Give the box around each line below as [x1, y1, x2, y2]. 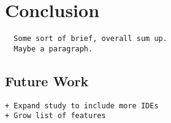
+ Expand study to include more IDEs [5, 101, 159, 110]
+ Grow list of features [5, 111, 106, 121]
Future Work [5, 71, 89, 90]
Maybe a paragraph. [13, 44, 93, 53]
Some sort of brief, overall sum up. [13, 34, 167, 43]
